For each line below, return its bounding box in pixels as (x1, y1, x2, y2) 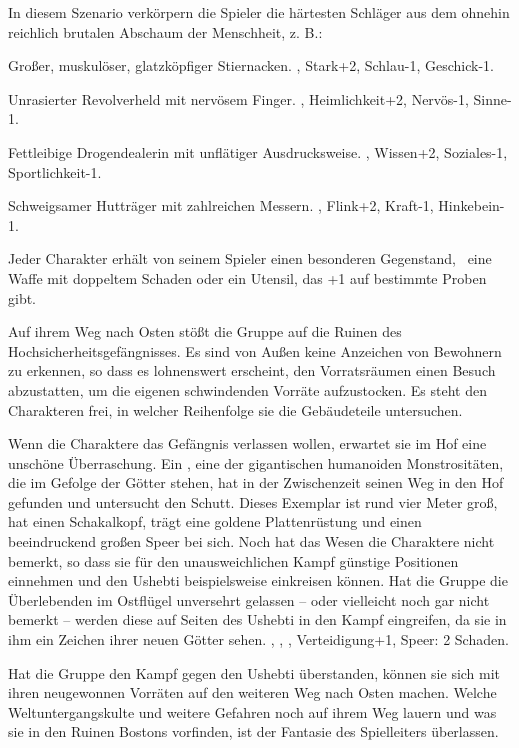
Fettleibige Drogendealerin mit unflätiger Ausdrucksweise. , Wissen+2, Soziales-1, (8, 141, 508, 162)
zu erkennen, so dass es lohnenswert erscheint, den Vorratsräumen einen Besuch (8, 360, 496, 381)
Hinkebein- (438, 195, 505, 216)
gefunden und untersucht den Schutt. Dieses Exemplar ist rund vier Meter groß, (8, 491, 498, 512)
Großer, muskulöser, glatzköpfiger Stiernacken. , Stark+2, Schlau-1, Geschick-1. (8, 55, 495, 76)
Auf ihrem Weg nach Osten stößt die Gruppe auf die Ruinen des (8, 321, 402, 342)
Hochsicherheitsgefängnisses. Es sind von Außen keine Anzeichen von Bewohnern (8, 340, 502, 361)
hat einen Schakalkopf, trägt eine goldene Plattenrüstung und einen (8, 511, 422, 532)
